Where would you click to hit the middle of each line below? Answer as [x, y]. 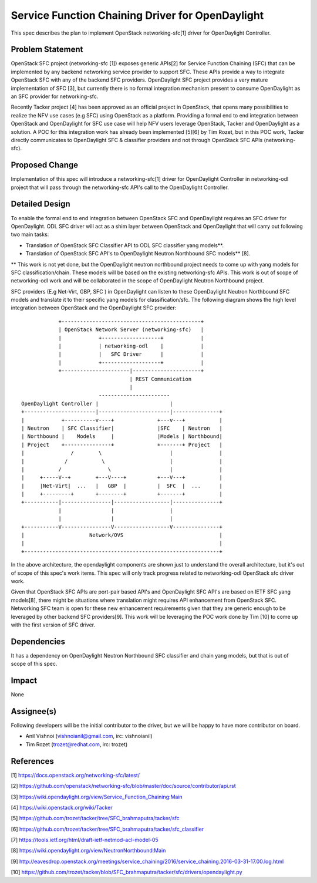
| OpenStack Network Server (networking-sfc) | [131, 330]
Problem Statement [47, 50]
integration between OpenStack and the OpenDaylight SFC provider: [94, 308]
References [32, 761]
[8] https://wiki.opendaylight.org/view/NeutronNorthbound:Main [88, 851]
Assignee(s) [34, 711]
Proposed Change [45, 165]
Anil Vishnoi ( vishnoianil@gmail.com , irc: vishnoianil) [89, 736]
